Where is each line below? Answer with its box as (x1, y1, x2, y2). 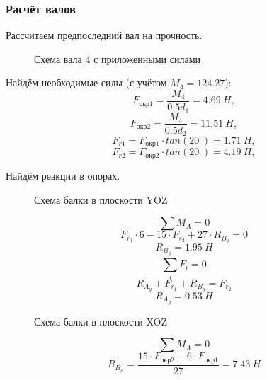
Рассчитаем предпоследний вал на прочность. (6, 28, 203, 42)
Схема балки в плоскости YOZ (34, 192, 168, 207)
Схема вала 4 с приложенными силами (34, 51, 200, 66)
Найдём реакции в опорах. (6, 168, 120, 183)
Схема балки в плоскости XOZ (34, 313, 168, 328)
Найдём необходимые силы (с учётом (6, 75, 167, 90)
